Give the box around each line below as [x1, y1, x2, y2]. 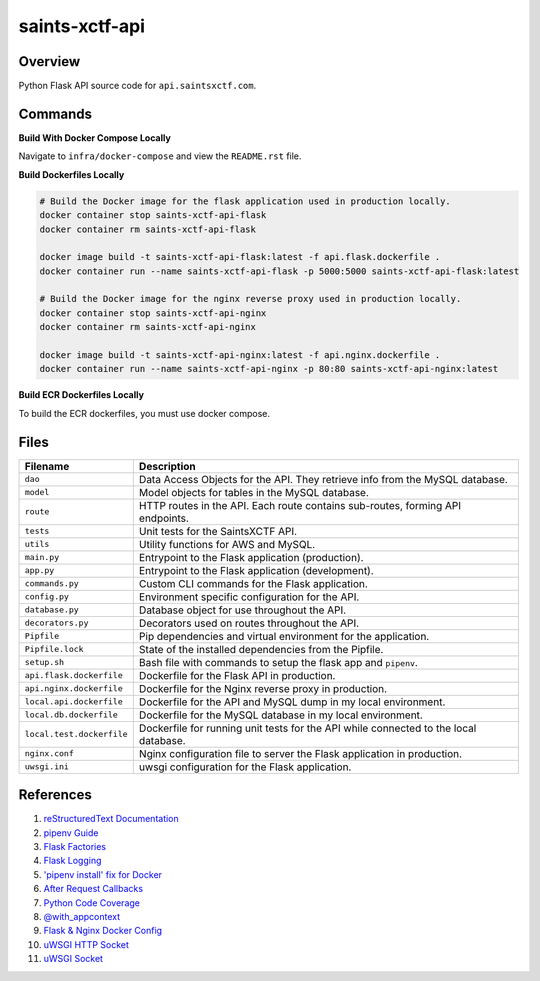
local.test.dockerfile [24, 729, 129, 740]
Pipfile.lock [24, 644, 84, 655]
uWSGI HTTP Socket [43, 938, 130, 950]
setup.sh [24, 657, 65, 668]
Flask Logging [43, 855, 102, 867]
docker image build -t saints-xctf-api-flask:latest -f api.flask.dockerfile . [39, 251, 441, 263]
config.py [24, 591, 70, 602]
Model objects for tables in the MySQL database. [138, 485, 370, 499]
